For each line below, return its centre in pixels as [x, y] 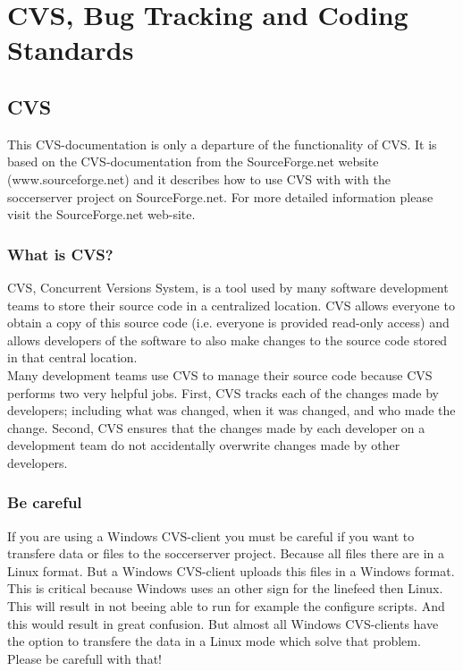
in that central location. [72, 357]
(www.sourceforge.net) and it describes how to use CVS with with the [199, 178]
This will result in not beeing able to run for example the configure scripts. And [226, 606]
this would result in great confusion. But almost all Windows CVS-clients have [223, 623]
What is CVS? [60, 254]
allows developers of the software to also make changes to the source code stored [227, 340]
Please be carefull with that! [84, 658]
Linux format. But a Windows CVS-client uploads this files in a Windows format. [231, 570]
